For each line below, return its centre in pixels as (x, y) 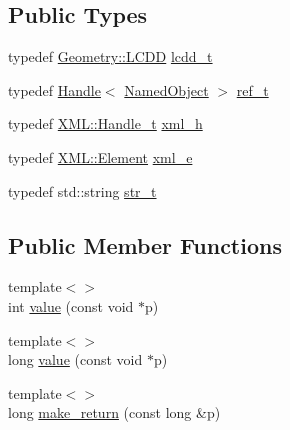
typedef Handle (54, 89)
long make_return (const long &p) (114, 412)
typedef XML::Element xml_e (100, 156)
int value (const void (71, 305)
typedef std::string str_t (82, 190)
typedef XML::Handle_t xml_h (105, 123)
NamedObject (166, 89)
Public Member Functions (145, 244)
